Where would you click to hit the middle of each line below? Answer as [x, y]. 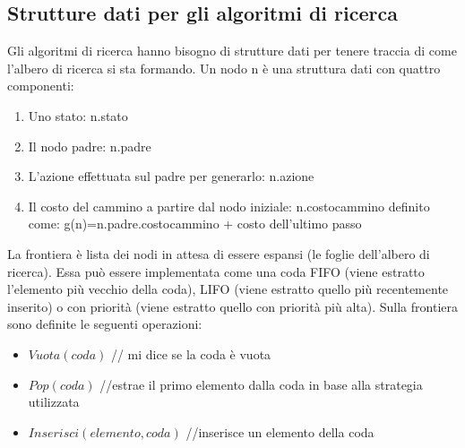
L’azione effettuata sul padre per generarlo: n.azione [171, 176]
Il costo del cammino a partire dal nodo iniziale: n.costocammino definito [229, 206]
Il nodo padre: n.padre [90, 146]
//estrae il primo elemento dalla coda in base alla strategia [261, 384]
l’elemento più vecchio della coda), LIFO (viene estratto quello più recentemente [228, 289]
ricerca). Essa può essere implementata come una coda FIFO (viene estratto [216, 271]
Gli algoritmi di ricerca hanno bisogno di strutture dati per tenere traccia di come [232, 51]
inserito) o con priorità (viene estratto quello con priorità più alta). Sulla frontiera [232, 306]
